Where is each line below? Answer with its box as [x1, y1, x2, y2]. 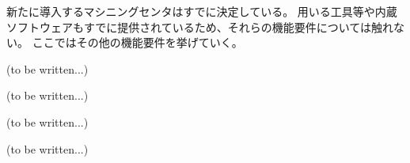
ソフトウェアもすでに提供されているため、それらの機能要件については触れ [6, 18, 394, 35]
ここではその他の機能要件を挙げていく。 [32, 34, 243, 51]
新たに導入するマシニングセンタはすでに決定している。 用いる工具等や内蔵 [6, 3, 397, 19]
